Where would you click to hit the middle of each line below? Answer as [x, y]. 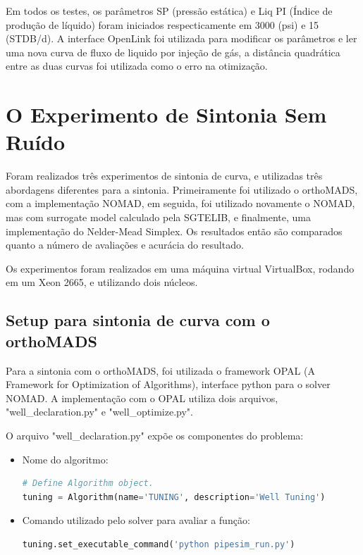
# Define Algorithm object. [88, 484]
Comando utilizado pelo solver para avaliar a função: [136, 520]
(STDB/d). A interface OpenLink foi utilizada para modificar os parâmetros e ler [181, 38]
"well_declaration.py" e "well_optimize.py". [99, 412]
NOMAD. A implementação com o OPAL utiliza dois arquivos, [142, 398]
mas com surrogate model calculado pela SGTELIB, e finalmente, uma [158, 217]
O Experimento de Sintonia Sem [166, 114]
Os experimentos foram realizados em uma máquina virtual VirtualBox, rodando [180, 268]
